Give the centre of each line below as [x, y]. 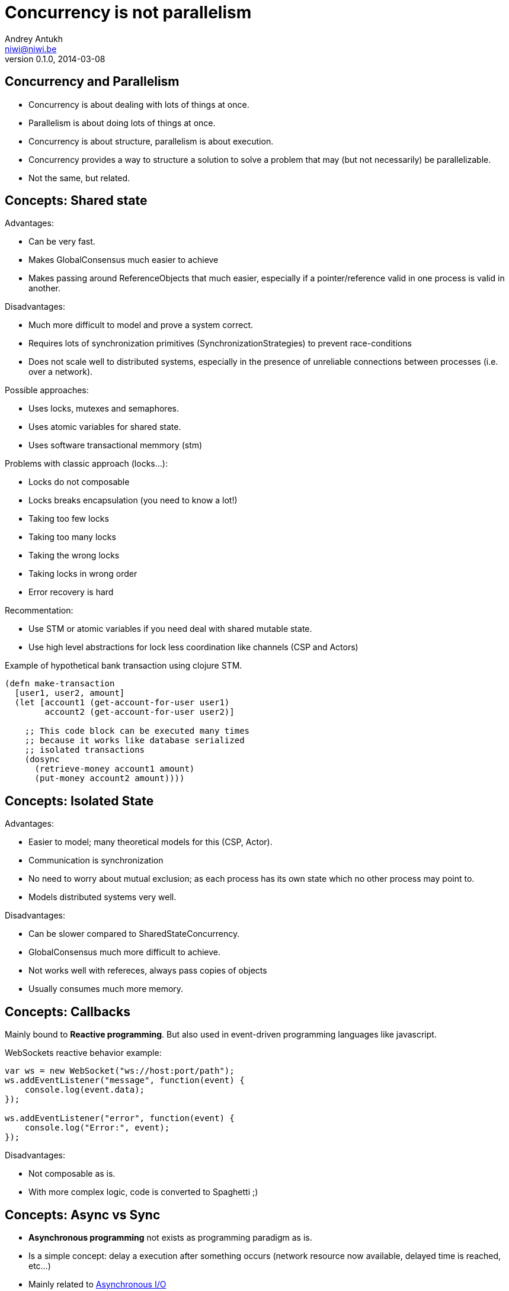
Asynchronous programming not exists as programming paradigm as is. [170, 1237]
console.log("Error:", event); [97, 1128]
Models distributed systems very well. [103, 897]
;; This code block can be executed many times [137, 731]
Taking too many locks [72, 537]
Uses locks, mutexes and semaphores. [104, 409]
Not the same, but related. [79, 178]
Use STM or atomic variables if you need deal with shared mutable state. [170, 629]
